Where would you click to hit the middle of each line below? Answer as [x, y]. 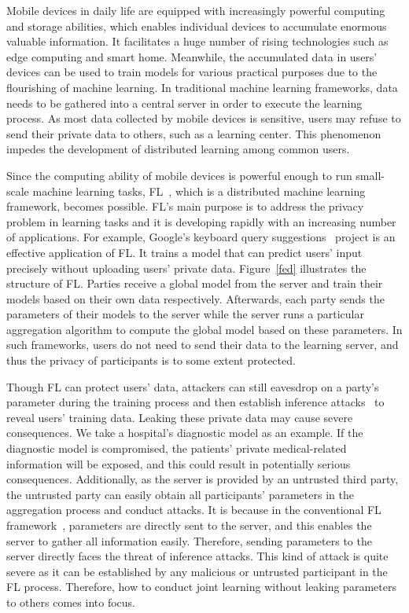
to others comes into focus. [71, 602]
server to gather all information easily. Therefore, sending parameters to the [189, 540]
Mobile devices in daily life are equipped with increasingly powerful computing [196, 10]
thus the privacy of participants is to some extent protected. [151, 360]
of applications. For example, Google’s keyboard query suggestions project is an [201, 237]
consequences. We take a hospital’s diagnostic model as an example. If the [185, 433]
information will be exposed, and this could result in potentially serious [179, 463]
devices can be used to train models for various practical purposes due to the [192, 72]
